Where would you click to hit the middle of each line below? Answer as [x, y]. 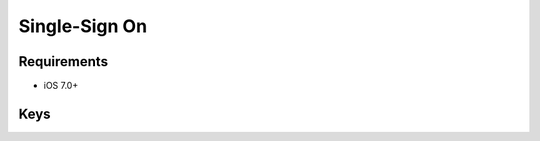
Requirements [63, 61]
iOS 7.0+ [61, 86]
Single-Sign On [83, 26]
